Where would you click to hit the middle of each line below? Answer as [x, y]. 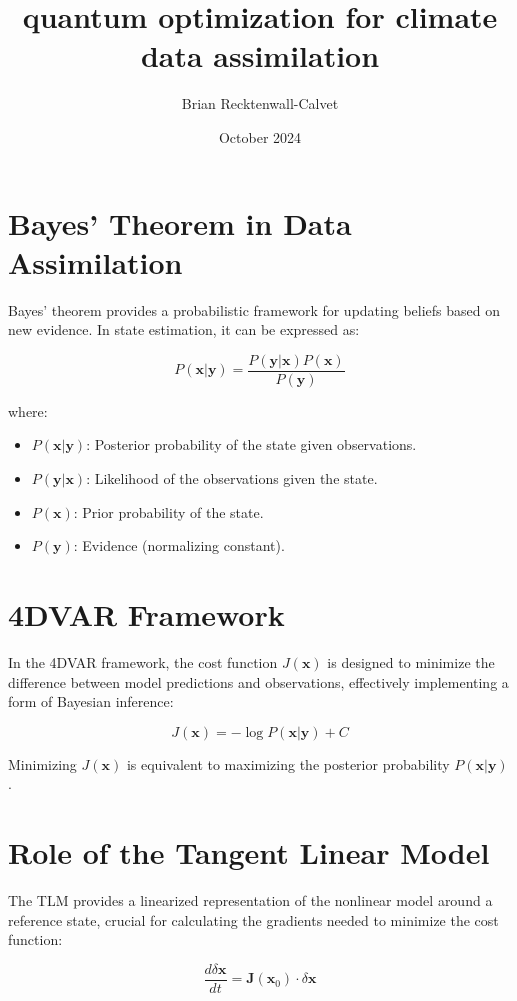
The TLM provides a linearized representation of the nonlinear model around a [250, 900]
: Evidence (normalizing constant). [179, 545]
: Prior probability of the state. [168, 511]
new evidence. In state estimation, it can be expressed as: [184, 329]
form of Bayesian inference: [91, 701]
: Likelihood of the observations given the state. [232, 478]
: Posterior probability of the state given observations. [251, 444]
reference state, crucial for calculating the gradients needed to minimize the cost [253, 919]
